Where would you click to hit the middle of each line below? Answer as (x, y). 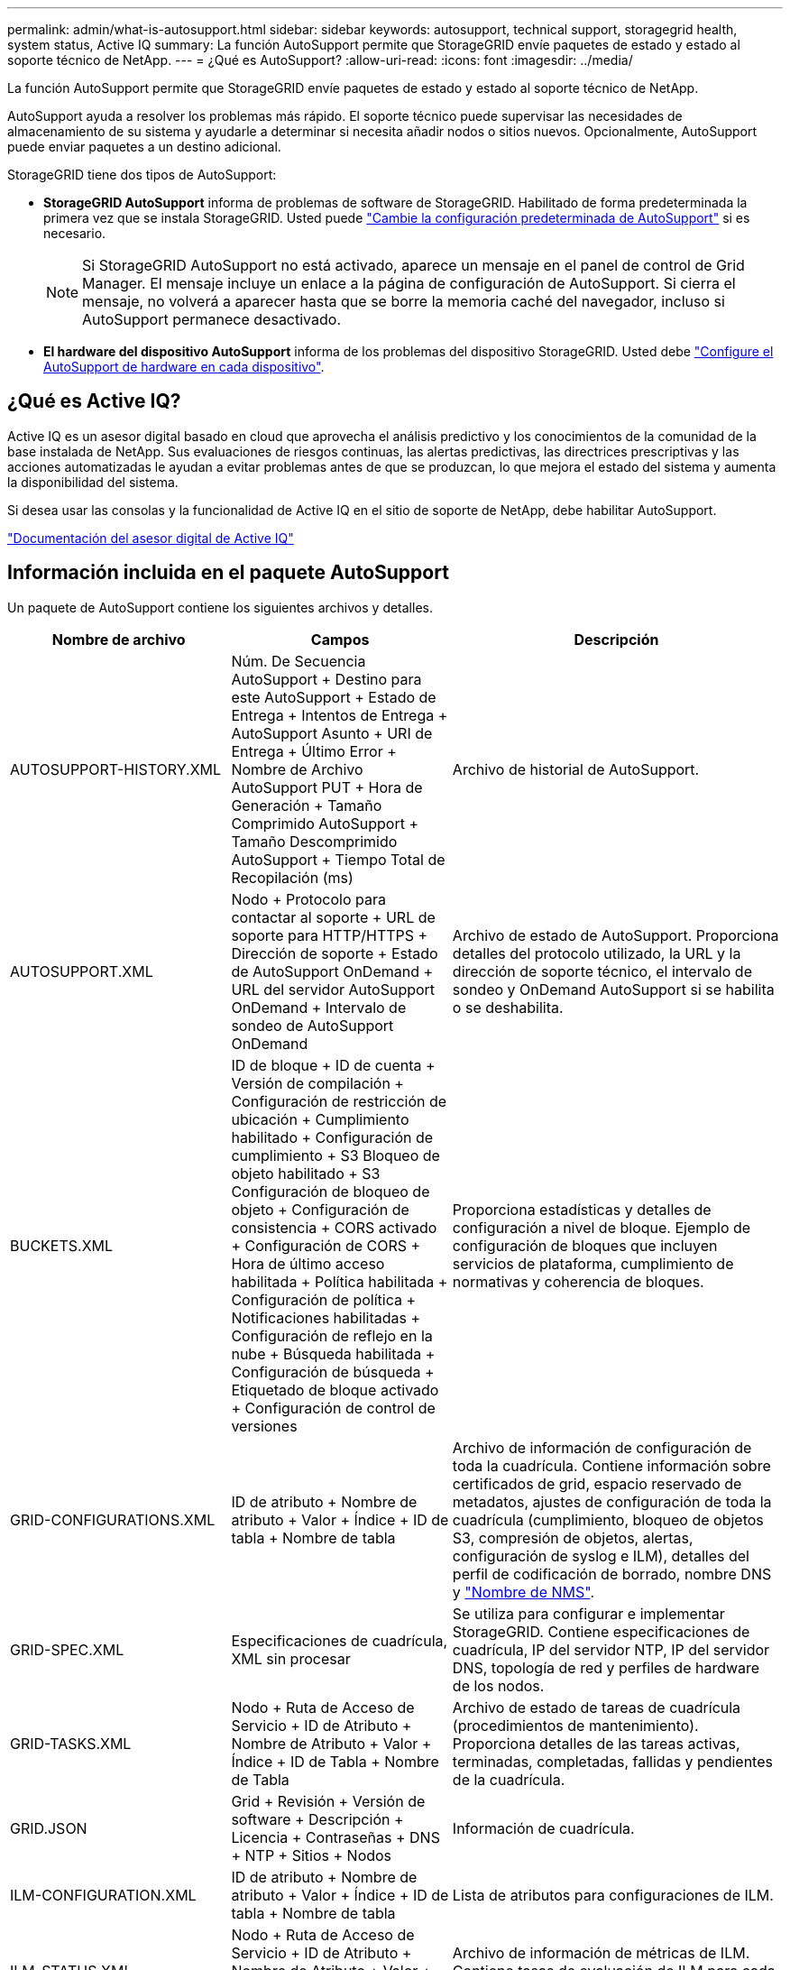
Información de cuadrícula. (543, 1828)
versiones (264, 1426)
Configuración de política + (324, 1299)
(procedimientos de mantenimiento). (575, 1725)
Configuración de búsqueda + (333, 1372)
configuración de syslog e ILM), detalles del (601, 1556)
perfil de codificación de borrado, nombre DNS (612, 1574)
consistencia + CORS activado (334, 1227)
